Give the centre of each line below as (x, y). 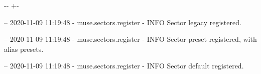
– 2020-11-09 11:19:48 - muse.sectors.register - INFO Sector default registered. (124, 66)
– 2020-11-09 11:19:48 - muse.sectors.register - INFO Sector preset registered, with (130, 39)
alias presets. (24, 49)
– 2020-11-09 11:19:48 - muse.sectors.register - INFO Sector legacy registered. (123, 22)
